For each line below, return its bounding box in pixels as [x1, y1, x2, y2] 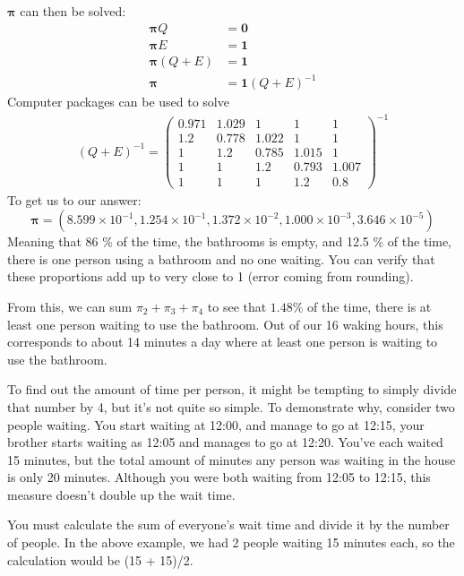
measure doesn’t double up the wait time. [7, 485, 236, 503]
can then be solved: [20, 2, 126, 20]
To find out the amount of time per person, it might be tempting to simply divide [7, 380, 457, 399]
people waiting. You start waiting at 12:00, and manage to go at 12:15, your [7, 415, 425, 434]
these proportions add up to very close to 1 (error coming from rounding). [7, 267, 414, 286]
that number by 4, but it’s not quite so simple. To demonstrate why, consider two [7, 397, 455, 416]
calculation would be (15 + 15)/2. [7, 550, 193, 569]
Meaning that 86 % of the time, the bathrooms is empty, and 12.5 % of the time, [7, 232, 452, 251]
